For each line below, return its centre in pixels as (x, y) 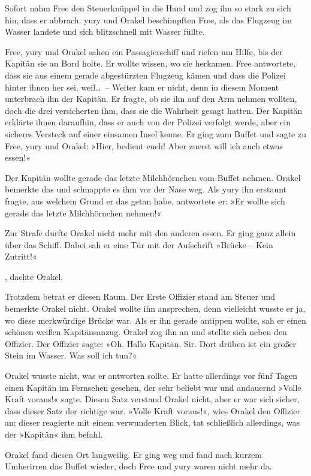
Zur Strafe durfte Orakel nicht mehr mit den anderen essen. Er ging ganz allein (150, 233)
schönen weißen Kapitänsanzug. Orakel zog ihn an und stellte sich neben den (146, 332)
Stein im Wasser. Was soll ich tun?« (71, 355)
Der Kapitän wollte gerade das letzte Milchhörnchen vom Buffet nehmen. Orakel (153, 177)
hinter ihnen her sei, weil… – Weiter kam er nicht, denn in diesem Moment (142, 87)
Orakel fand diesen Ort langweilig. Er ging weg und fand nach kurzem (134, 454)
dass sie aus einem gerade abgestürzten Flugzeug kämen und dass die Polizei (145, 75)
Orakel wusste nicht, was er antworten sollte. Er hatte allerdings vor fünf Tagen (151, 376)
